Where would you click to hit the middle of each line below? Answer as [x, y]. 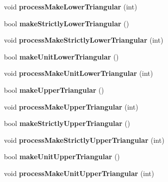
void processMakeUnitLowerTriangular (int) [79, 73]
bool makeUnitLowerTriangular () [61, 56]
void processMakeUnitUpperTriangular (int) [79, 173]
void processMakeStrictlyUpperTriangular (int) [84, 140]
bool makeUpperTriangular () [54, 90]
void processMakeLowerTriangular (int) [71, 6]
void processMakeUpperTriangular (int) [71, 106]
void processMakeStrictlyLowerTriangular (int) [84, 40]
